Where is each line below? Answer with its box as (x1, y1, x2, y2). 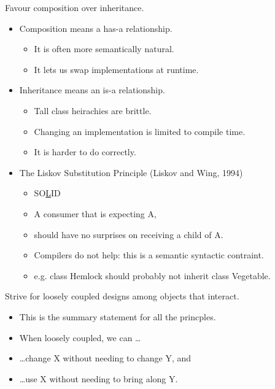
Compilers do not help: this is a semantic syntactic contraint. (34, 248, 264, 261)
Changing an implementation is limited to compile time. (34, 125, 246, 137)
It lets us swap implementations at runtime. (34, 63, 199, 75)
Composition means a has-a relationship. (19, 21, 172, 34)
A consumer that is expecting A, (34, 207, 157, 220)
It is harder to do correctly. (34, 145, 136, 158)
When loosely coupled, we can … (19, 331, 141, 344)
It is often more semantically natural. (34, 42, 174, 55)
